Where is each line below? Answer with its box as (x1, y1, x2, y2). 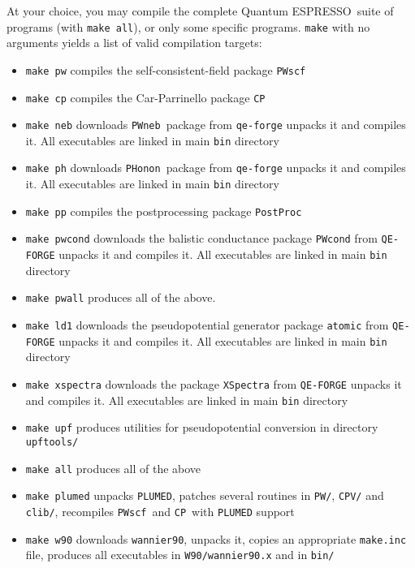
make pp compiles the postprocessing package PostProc (25, 202, 302, 219)
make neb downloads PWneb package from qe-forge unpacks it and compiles (25, 116, 406, 133)
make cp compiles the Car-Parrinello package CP (25, 88, 266, 105)
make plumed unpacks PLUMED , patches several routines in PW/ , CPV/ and (25, 487, 384, 504)
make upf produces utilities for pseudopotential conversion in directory (25, 419, 378, 436)
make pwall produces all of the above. (25, 289, 216, 306)
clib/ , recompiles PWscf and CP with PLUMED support (25, 502, 295, 519)
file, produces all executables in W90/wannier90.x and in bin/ (25, 546, 335, 563)
